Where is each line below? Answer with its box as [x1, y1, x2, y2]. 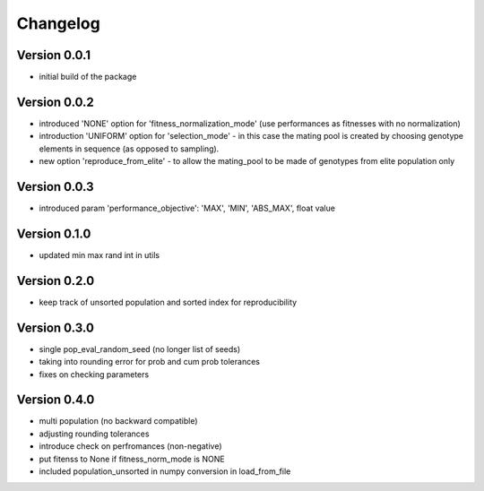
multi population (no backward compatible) [39, 416, 198, 426]
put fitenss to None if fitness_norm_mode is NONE [39, 453, 225, 464]
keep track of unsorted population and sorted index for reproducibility [39, 297, 298, 307]
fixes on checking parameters [39, 368, 150, 380]
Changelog [16, 13, 100, 33]
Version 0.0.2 [16, 94, 94, 109]
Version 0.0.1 [16, 47, 91, 63]
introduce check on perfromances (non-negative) [39, 441, 223, 452]
